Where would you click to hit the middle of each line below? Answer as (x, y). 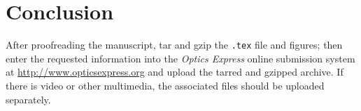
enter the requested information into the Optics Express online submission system (180, 58)
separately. (28, 99)
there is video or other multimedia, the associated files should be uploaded (165, 85)
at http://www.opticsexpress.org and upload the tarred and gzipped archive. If (175, 72)
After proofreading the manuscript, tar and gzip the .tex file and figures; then (174, 45)
